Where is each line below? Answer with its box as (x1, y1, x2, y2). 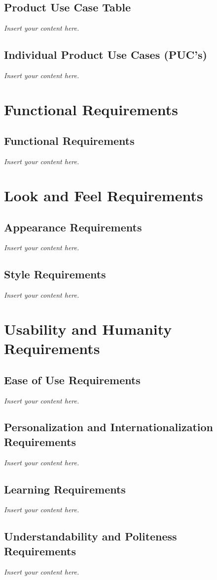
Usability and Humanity (4, 318, 172, 339)
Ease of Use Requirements (4, 372, 141, 387)
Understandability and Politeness (4, 529, 177, 544)
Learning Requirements (4, 481, 126, 496)
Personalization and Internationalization (4, 419, 213, 435)
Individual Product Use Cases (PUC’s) (4, 47, 207, 62)
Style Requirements (4, 267, 106, 282)
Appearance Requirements (4, 219, 142, 234)
